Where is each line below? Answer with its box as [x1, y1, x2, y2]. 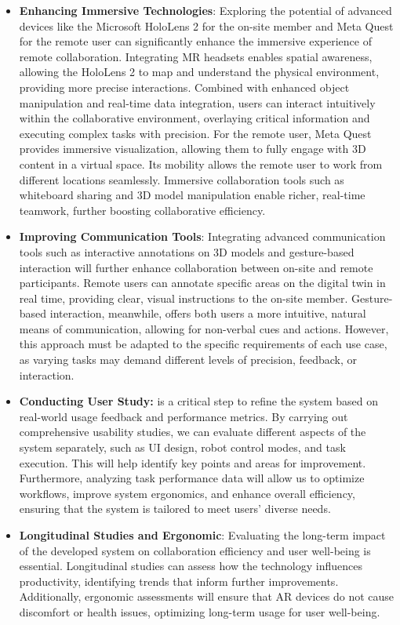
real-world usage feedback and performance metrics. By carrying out [19, 408, 348, 424]
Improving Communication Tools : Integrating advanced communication [19, 228, 386, 245]
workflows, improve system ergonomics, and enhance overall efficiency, [19, 485, 355, 501]
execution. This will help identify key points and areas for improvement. [19, 454, 366, 471]
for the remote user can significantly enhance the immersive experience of [19, 33, 372, 49]
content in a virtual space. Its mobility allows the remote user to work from [19, 155, 383, 172]
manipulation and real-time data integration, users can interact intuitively [19, 94, 376, 111]
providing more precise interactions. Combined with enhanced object [19, 78, 350, 95]
